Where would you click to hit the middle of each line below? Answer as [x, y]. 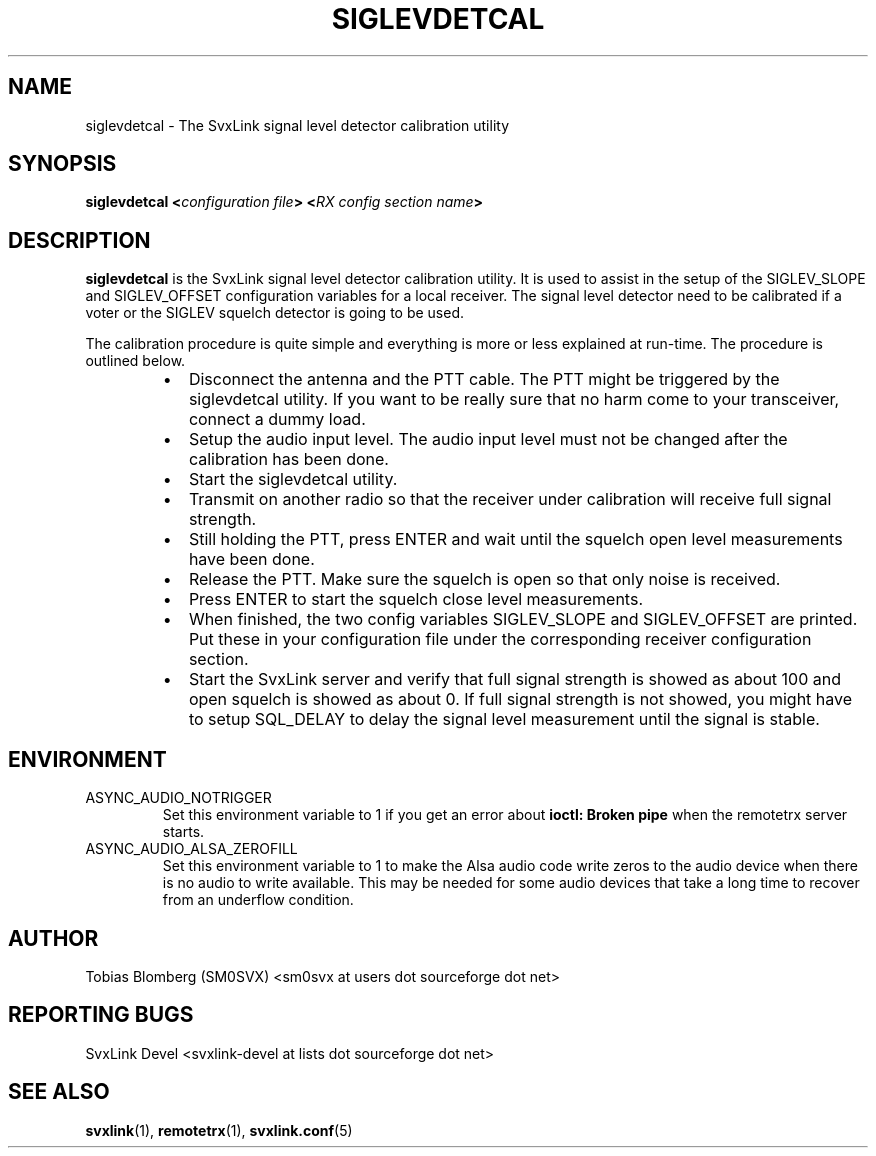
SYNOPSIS [62, 164]
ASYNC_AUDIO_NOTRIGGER [178, 798]
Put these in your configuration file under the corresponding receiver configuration [500, 639]
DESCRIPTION [79, 240]
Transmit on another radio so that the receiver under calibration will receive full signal [510, 499]
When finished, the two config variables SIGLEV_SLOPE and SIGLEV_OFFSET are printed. [523, 619]
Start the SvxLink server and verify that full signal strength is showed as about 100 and [515, 679]
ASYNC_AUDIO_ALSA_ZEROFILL [191, 849]
